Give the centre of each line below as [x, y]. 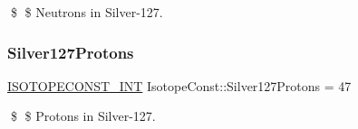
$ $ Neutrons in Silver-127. [87, 12]
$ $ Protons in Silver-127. [83, 116]
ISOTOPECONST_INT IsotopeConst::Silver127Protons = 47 [179, 85]
